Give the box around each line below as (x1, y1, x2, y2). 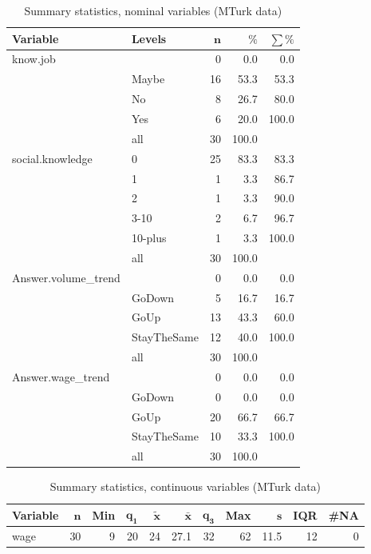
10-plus (131, 229, 167, 246)
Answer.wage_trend (12, 368, 110, 385)
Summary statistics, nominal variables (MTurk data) (24, 2, 282, 18)
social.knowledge (12, 149, 93, 166)
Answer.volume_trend (12, 269, 120, 285)
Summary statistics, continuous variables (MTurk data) (49, 478, 322, 495)
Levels (131, 30, 167, 46)
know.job (12, 50, 56, 67)
